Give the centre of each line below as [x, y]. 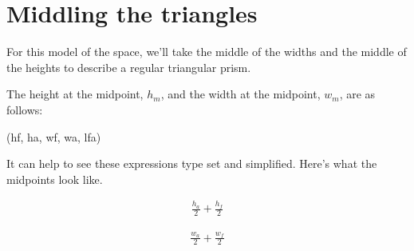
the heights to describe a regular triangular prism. [129, 67]
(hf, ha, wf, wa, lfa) [54, 136]
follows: [25, 109]
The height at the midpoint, [75, 94]
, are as [357, 94]
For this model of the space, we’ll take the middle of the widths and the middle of [207, 52]
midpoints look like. [55, 179]
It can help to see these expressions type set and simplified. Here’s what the [192, 163]
